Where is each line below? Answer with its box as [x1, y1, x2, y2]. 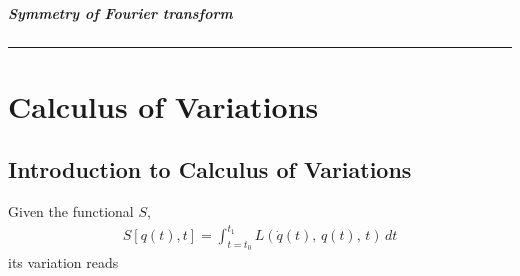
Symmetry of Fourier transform [8, 2, 233, 23]
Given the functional [8, 201, 134, 222]
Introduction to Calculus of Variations [8, 154, 412, 185]
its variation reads [8, 252, 119, 273]
